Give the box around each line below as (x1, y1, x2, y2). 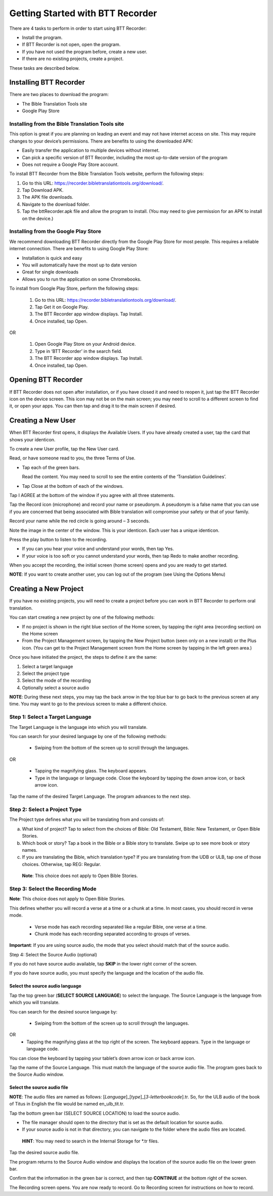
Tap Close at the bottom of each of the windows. (22, 483, 124, 489)
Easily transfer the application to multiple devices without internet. (22, 147, 160, 154)
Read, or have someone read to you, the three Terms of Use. (9, 455, 136, 461)
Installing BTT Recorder (9, 78, 85, 87)
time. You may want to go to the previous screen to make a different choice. (9, 701, 167, 707)
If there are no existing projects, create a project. (22, 56, 124, 62)
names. (22, 847, 37, 853)
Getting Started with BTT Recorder (9, 8, 157, 19)
